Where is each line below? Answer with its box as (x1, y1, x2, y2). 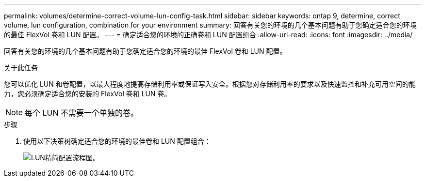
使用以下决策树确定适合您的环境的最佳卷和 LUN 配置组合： (23, 137, 211, 145)
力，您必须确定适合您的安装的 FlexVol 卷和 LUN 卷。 (4, 90, 171, 98)
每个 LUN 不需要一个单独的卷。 (25, 108, 139, 118)
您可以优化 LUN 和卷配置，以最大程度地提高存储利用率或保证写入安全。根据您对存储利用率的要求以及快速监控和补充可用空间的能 (4, 80, 416, 88)
